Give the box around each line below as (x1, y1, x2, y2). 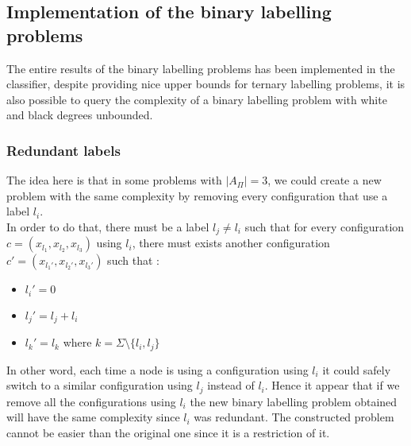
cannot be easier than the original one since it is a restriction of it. (6, 425, 330, 441)
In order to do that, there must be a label (6, 218, 209, 235)
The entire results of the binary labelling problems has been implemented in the (6, 60, 395, 76)
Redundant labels (6, 140, 121, 160)
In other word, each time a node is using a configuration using (6, 361, 309, 378)
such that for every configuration (244, 218, 405, 235)
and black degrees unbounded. (6, 107, 153, 123)
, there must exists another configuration (132, 235, 330, 251)
